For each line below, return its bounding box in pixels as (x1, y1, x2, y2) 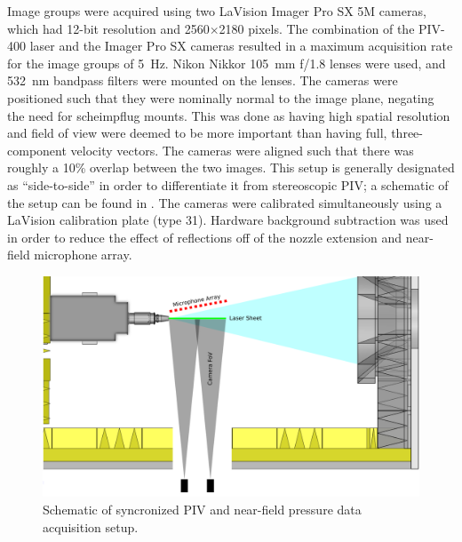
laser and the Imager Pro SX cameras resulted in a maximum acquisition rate (29, 36, 453, 55)
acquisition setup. (43, 517, 139, 536)
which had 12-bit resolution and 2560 (7, 19, 210, 37)
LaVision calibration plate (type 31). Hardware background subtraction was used (7, 211, 449, 229)
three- (391, 124, 423, 142)
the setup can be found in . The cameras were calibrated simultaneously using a (7, 193, 442, 211)
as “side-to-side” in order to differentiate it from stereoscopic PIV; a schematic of (7, 175, 449, 194)
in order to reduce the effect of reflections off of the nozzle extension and (7, 227, 402, 246)
